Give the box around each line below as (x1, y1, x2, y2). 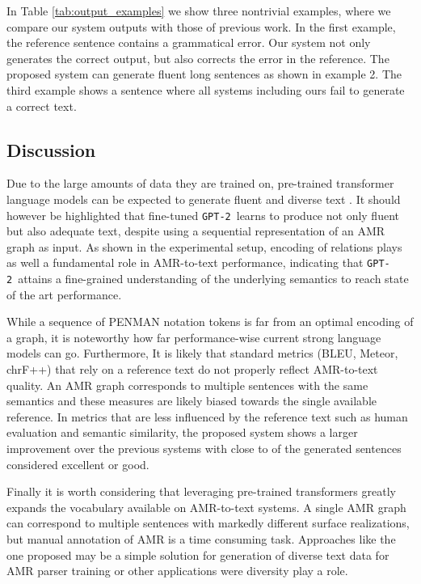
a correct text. (6, 97, 77, 114)
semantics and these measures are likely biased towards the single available (6, 392, 377, 409)
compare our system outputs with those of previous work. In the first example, (6, 18, 396, 35)
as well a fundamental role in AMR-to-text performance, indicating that (6, 254, 364, 271)
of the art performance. (6, 286, 122, 303)
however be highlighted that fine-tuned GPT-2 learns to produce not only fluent (6, 206, 399, 223)
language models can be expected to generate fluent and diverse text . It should (6, 190, 401, 207)
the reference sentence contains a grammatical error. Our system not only (6, 34, 371, 51)
